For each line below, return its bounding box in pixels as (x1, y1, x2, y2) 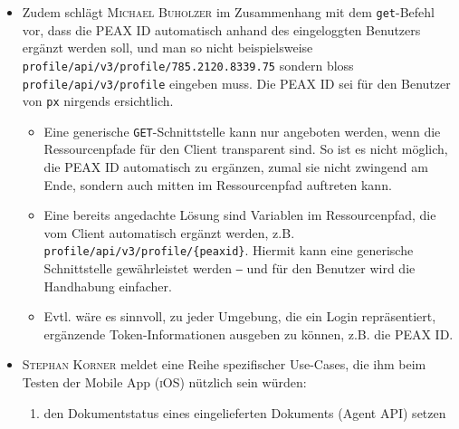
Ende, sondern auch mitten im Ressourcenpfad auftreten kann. (43, 175, 392, 194)
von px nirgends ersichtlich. (22, 91, 174, 110)
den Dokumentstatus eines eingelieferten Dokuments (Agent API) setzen (43, 403, 446, 422)
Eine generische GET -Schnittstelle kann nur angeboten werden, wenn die (43, 121, 441, 140)
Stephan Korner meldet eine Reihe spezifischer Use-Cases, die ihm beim (22, 355, 426, 374)
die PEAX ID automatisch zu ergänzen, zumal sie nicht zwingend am (43, 157, 428, 176)
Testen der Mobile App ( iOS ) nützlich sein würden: (22, 373, 307, 392)
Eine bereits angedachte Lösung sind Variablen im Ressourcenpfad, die (43, 205, 436, 224)
